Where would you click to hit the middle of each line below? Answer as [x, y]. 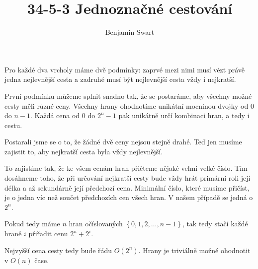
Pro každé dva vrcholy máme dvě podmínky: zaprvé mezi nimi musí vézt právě [125, 69]
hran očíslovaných [96, 224]
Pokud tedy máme [32, 224]
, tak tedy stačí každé [215, 224]
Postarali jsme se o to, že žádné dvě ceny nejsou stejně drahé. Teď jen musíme [123, 142]
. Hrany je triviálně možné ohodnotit [194, 250]
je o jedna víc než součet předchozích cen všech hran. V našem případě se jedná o [129, 197]
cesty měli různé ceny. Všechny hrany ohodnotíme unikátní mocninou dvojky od [127, 105]
